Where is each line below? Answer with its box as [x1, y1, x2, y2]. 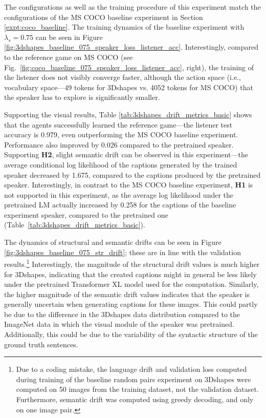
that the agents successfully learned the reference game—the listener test [4, 119, 233, 130]
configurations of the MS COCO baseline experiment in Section [4, 11, 203, 22]
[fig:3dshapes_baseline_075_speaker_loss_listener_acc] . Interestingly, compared [4, 41, 259, 52]
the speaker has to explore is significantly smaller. [4, 92, 160, 102]
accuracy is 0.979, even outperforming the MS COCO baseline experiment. [4, 129, 238, 140]
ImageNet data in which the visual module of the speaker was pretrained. [4, 319, 234, 329]
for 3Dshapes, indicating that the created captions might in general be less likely [4, 268, 257, 279]
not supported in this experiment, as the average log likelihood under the [4, 189, 234, 200]
